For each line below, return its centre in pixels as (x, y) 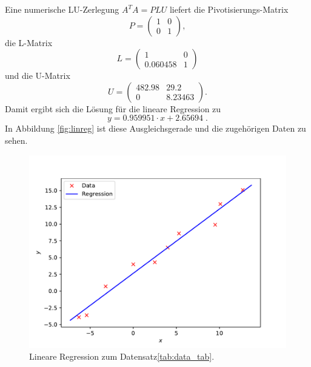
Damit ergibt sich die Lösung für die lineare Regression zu (113, 108)
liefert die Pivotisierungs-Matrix (229, 9)
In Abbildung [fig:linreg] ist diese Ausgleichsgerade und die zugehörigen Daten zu (155, 128)
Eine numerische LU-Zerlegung (62, 9)
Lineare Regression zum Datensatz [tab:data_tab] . (122, 356)
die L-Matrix (29, 42)
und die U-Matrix (38, 76)
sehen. (16, 140)
